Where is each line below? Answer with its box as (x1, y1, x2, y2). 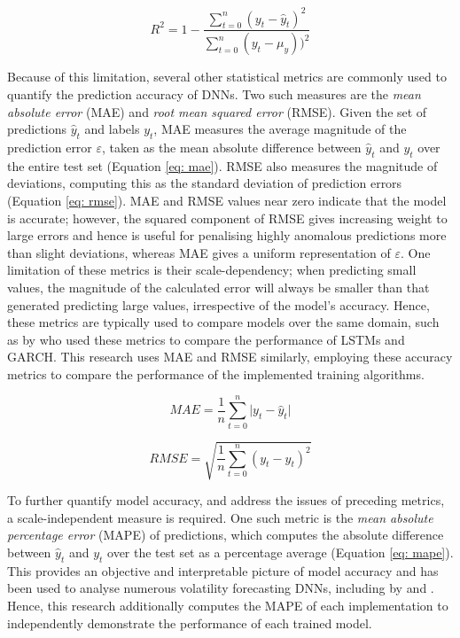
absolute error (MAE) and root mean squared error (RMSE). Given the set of (7, 102, 427, 121)
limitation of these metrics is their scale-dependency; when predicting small (7, 261, 417, 279)
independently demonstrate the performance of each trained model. (7, 613, 372, 632)
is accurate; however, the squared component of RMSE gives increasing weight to (7, 208, 448, 227)
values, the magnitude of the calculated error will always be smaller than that (7, 277, 430, 296)
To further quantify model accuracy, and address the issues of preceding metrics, (7, 491, 445, 510)
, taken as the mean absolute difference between (102, 137, 362, 156)
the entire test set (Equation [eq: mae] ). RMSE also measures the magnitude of (7, 156, 438, 175)
